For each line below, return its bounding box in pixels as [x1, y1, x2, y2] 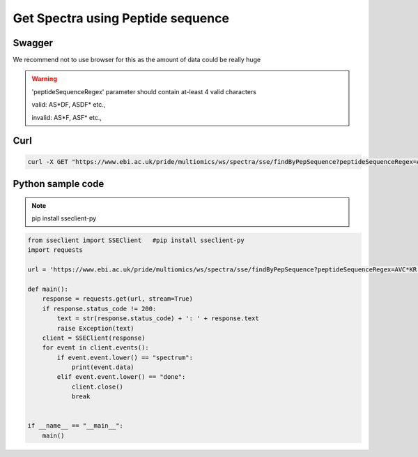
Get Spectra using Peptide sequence [13, 10, 230, 26]
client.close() [71, 382, 123, 391]
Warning [31, 75, 57, 83]
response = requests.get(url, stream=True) [42, 295, 193, 303]
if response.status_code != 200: [42, 304, 157, 313]
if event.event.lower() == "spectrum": [56, 353, 193, 361]
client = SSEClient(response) [42, 334, 146, 342]
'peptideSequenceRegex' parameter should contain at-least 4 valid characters [31, 87, 257, 96]
